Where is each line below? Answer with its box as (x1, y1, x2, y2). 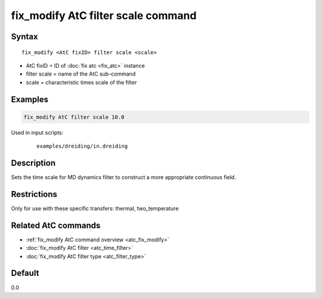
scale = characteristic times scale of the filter (26, 79, 137, 86)
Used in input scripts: (11, 128, 64, 136)
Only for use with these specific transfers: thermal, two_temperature (11, 205, 179, 212)
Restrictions (11, 189, 58, 199)
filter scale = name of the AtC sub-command (26, 70, 136, 77)
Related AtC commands (11, 220, 101, 230)
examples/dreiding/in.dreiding (36, 143, 128, 150)
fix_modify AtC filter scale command (11, 9, 197, 22)
